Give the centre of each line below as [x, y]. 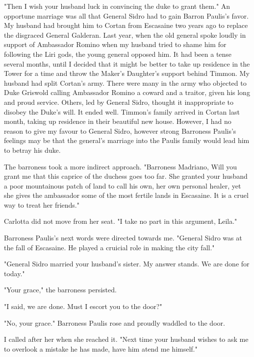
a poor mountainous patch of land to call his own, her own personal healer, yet [123, 185]
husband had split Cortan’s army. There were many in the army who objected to [125, 83]
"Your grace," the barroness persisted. [60, 290]
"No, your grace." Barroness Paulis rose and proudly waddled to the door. [114, 322]
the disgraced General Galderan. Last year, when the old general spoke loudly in [125, 35]
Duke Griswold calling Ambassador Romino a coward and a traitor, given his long [127, 92]
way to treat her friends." [42, 204]
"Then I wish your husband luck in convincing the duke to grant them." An [117, 6]
